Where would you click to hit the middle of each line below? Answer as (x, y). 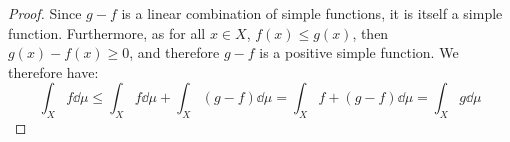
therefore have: (53, 71)
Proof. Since (45, 13)
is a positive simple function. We (359, 52)
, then (370, 32)
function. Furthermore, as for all (107, 32)
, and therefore (174, 52)
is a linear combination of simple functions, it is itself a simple (312, 13)
